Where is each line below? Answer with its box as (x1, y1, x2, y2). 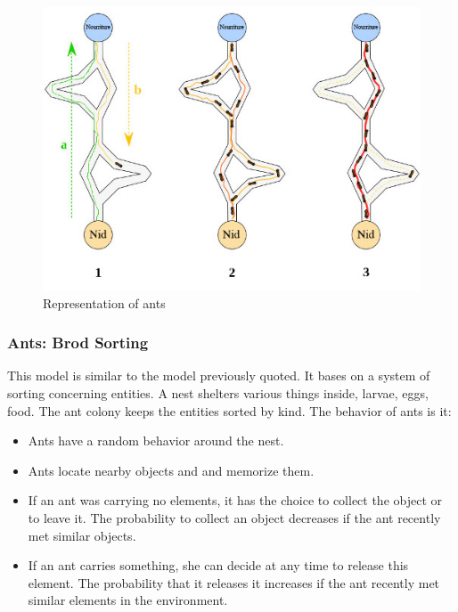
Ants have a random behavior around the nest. (28, 431, 284, 450)
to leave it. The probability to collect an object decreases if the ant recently (28, 508, 441, 526)
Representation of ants (43, 293, 166, 312)
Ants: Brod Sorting (7, 331, 149, 354)
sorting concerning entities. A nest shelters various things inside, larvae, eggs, (7, 384, 429, 402)
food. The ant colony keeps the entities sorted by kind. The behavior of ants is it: (7, 401, 452, 420)
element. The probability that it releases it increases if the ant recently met (28, 573, 440, 592)
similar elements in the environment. (28, 591, 228, 609)
